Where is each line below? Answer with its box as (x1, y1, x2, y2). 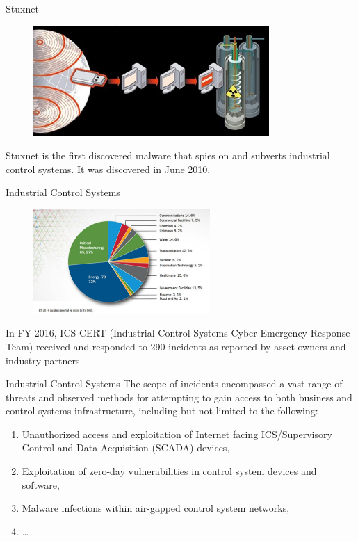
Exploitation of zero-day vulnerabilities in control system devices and (22, 464, 317, 478)
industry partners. (6, 353, 83, 367)
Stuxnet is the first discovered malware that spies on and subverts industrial (6, 148, 330, 163)
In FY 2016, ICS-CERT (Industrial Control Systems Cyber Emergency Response (6, 325, 350, 340)
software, (22, 477, 60, 492)
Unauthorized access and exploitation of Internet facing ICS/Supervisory (22, 426, 332, 441)
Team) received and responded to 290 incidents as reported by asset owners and (6, 339, 346, 353)
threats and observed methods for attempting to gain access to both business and (6, 389, 352, 404)
